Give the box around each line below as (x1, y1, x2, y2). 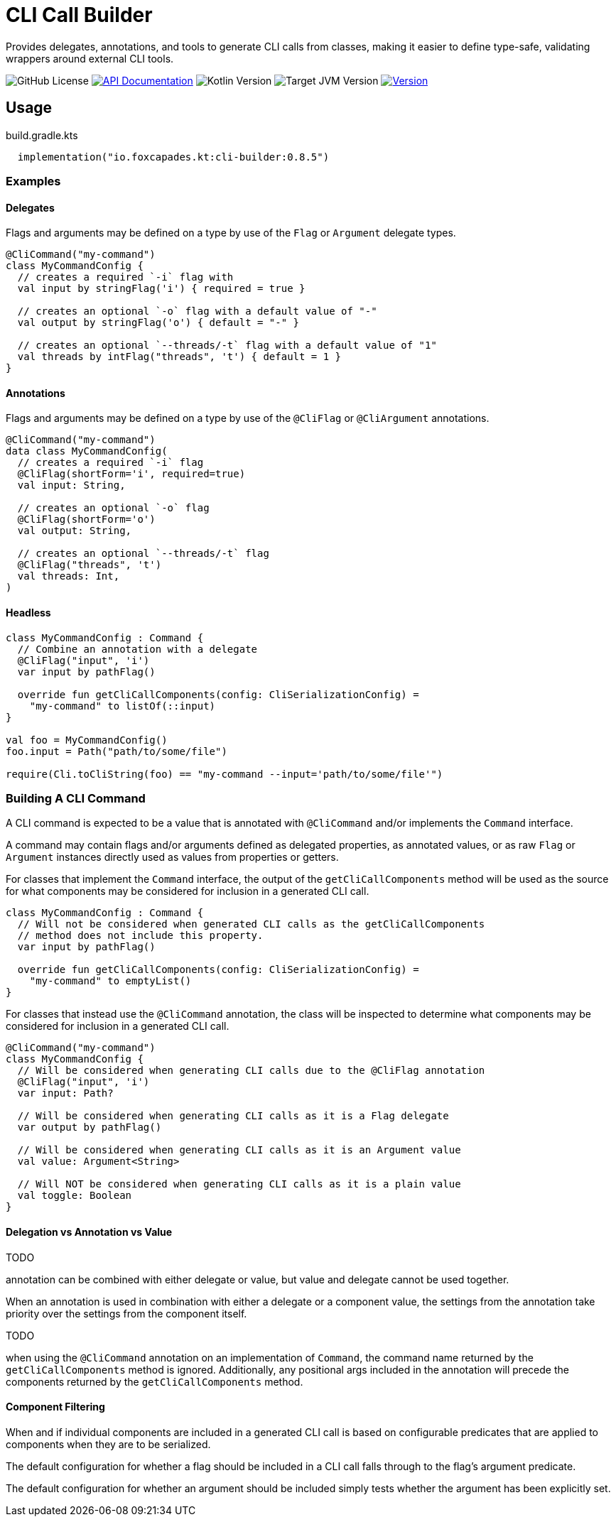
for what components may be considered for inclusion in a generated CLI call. (6, 885, 369, 898)
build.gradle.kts (6, 129, 78, 141)
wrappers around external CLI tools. (6, 52, 174, 65)
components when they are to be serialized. (6, 1437, 211, 1450)
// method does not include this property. (17, 930, 264, 942)
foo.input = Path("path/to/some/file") (6, 745, 227, 757)
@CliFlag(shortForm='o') (17, 513, 156, 526)
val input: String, (17, 479, 126, 491)
